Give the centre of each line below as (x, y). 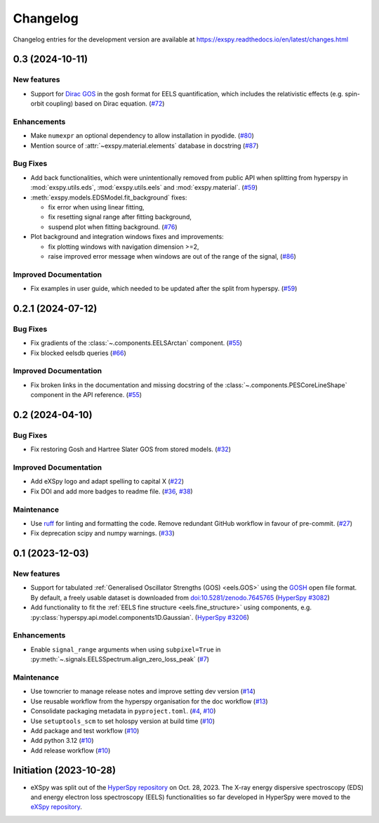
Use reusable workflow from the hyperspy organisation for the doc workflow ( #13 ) (149, 701)
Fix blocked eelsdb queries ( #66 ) (78, 353)
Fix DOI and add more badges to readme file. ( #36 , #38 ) (112, 491)
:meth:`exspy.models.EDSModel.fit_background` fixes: (109, 197)
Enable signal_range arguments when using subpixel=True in (126, 649)
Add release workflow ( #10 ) (71, 750)
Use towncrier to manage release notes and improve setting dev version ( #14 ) (143, 692)
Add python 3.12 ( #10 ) (62, 741)
